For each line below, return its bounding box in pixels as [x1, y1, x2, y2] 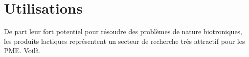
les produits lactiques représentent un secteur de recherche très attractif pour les [4, 36, 245, 46]
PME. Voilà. [4, 45, 41, 56]
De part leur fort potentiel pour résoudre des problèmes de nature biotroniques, [4, 26, 243, 37]
